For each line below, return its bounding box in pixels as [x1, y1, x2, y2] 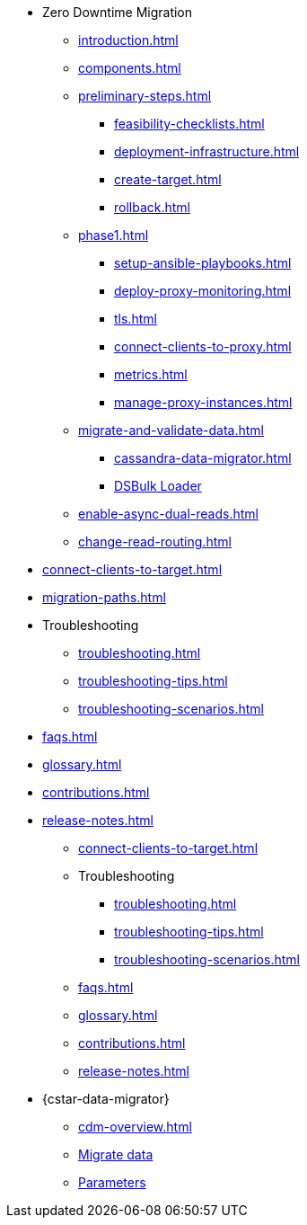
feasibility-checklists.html [114, 116, 265, 131]
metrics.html [114, 367, 188, 382]
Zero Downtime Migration [42, 4, 193, 20]
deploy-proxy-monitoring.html [114, 283, 292, 298]
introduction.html [78, 32, 179, 48]
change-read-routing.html [78, 534, 232, 549]
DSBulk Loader [114, 478, 202, 493]
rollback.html [114, 200, 191, 215]
